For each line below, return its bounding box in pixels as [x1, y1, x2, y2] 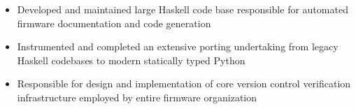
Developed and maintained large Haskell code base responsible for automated [17, 2, 348, 16]
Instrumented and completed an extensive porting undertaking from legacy [17, 39, 339, 54]
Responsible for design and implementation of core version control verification [17, 76, 351, 91]
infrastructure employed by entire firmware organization [17, 89, 257, 104]
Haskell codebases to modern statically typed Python [17, 52, 245, 67]
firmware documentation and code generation [17, 15, 211, 30]
